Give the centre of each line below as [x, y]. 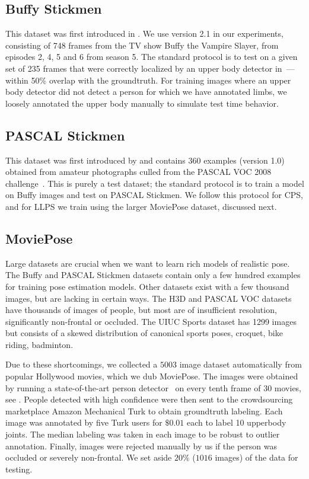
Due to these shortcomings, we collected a [82, 364]
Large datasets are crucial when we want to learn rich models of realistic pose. [148, 263]
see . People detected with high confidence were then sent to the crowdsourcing [149, 399]
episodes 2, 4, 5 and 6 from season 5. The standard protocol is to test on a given [152, 57]
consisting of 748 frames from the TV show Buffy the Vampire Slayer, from [142, 45]
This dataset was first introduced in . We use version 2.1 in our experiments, [144, 33]
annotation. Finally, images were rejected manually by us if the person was [141, 446]
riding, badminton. [39, 344]
